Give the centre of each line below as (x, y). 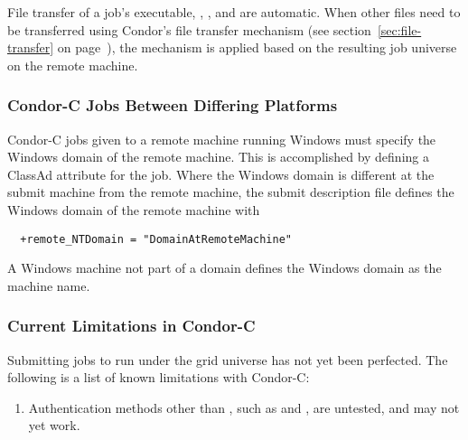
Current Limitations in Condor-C (131, 326)
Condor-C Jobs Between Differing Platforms (173, 105)
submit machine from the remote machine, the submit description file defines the (231, 192)
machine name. (49, 285)
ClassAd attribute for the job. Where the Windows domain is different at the (221, 174)
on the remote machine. (73, 65)
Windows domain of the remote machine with (134, 209)
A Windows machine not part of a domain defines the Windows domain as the (225, 268)
